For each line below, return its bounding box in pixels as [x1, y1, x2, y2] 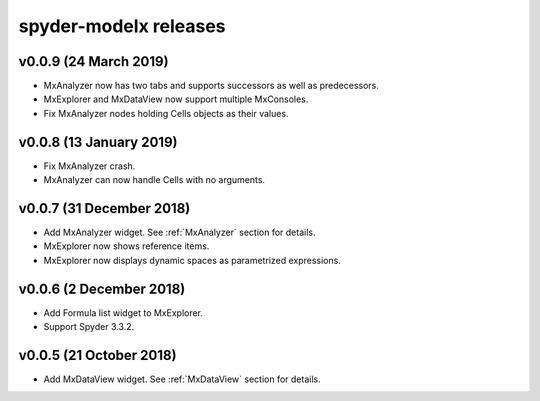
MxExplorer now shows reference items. [43, 240, 210, 252]
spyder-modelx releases [18, 15, 226, 37]
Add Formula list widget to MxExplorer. [43, 306, 204, 319]
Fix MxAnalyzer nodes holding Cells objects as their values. [43, 107, 289, 119]
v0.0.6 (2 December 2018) [18, 280, 186, 297]
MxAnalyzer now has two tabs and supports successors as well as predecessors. [43, 80, 380, 92]
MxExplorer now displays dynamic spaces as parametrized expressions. [43, 254, 342, 266]
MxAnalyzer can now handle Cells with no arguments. [43, 174, 265, 186]
